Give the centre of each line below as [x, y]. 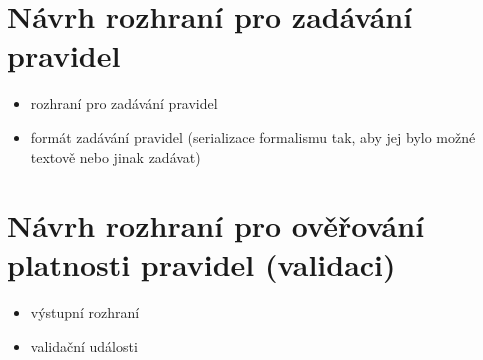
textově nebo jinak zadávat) [115, 156]
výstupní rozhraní [85, 312]
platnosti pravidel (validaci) [201, 264]
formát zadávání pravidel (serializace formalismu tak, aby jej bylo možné [253, 136]
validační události [84, 346]
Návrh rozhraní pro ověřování [216, 225]
